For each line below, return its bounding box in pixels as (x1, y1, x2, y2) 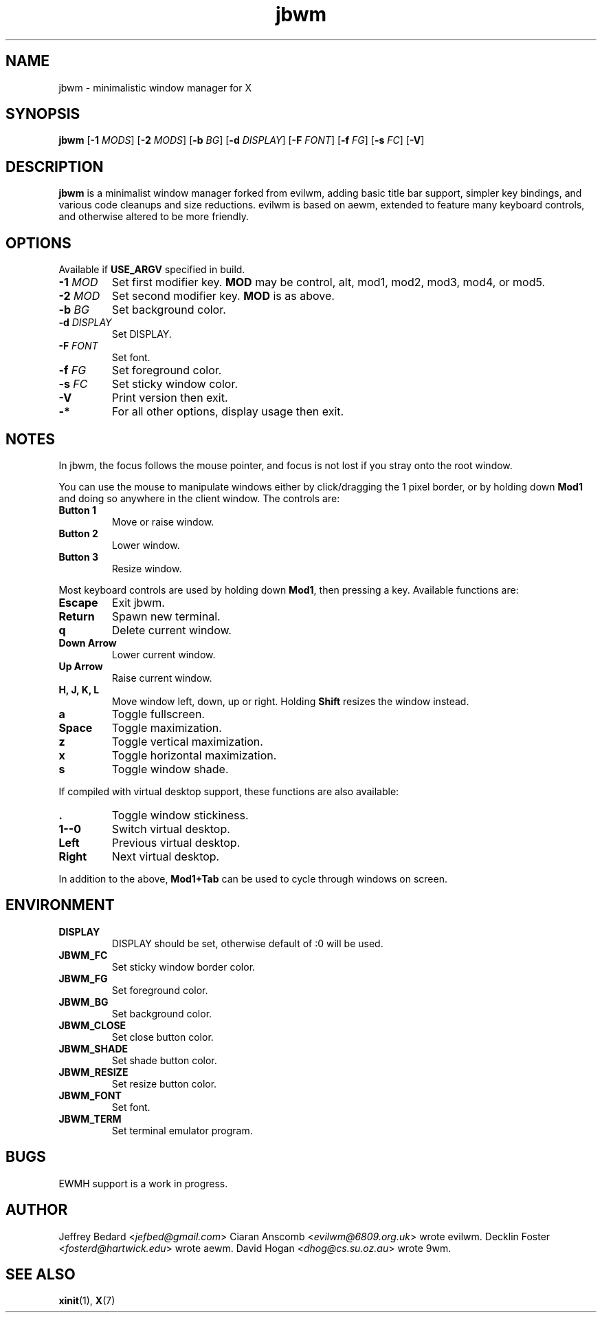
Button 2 (58, 527, 98, 539)
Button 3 (58, 550, 98, 563)
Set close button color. (111, 1030, 214, 1043)
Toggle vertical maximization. (111, 734, 263, 748)
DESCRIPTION (5, 158, 104, 175)
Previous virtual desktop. (111, 835, 241, 850)
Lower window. (111, 539, 180, 551)
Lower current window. (111, 648, 216, 660)
